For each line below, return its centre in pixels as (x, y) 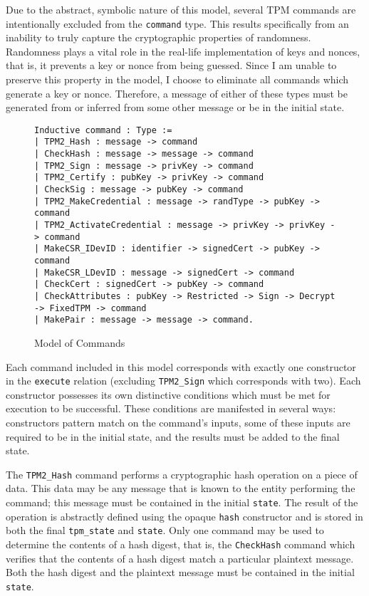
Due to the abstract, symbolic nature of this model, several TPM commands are (181, 9)
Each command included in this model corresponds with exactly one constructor (181, 366)
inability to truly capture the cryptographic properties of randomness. (158, 37)
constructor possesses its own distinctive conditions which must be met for (168, 394)
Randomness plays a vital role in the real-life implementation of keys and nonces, (183, 51)
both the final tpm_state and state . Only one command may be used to (165, 530)
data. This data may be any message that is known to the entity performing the (181, 488)
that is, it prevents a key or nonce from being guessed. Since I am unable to (171, 65)
